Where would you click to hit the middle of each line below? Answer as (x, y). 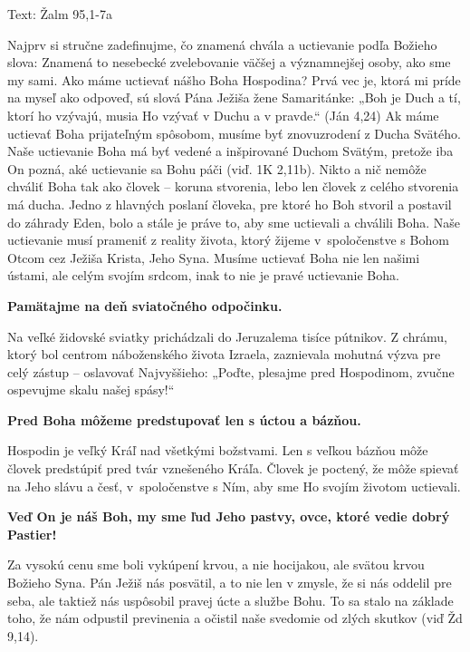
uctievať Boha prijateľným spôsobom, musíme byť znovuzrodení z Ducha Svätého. (234, 133)
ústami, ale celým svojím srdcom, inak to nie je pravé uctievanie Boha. (203, 275)
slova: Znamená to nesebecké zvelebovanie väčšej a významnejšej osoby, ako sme (229, 62)
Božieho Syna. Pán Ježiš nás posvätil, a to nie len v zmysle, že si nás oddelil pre (230, 583)
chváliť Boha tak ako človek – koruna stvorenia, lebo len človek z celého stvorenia (233, 186)
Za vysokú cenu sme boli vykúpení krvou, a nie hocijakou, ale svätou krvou (216, 564)
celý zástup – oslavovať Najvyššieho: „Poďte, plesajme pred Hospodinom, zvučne (231, 371)
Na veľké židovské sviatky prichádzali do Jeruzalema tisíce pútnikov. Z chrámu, (227, 336)
